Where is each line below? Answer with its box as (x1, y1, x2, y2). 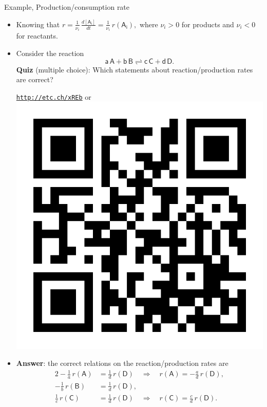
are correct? (16, 74, 53, 85)
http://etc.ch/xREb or (16, 91, 91, 102)
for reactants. (16, 30, 58, 41)
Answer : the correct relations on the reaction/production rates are (16, 358, 228, 368)
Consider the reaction (16, 47, 84, 58)
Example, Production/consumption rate (4, 2, 130, 12)
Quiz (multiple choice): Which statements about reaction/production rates (16, 64, 253, 75)
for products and (181, 18, 234, 29)
